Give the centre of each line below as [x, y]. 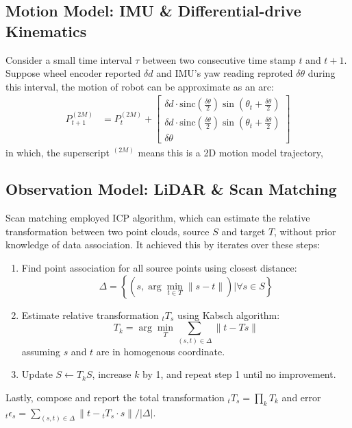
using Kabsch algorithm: [229, 314]
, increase [112, 374]
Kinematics [46, 31]
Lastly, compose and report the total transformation [115, 397]
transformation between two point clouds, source [108, 231]
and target [243, 231]
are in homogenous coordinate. [161, 351]
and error [301, 397]
